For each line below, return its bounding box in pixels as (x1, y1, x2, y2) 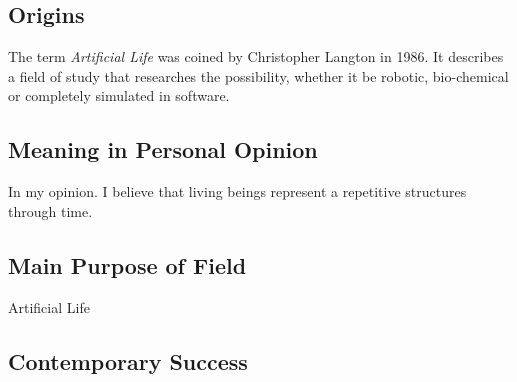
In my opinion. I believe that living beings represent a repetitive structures (8, 181, 467, 202)
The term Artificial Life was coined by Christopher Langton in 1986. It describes (8, 46, 504, 67)
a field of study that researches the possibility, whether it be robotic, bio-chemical (8, 65, 509, 86)
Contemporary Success (8, 345, 248, 376)
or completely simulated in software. (8, 85, 230, 106)
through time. (8, 200, 93, 221)
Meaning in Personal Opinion (8, 134, 318, 165)
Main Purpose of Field (8, 249, 247, 280)
